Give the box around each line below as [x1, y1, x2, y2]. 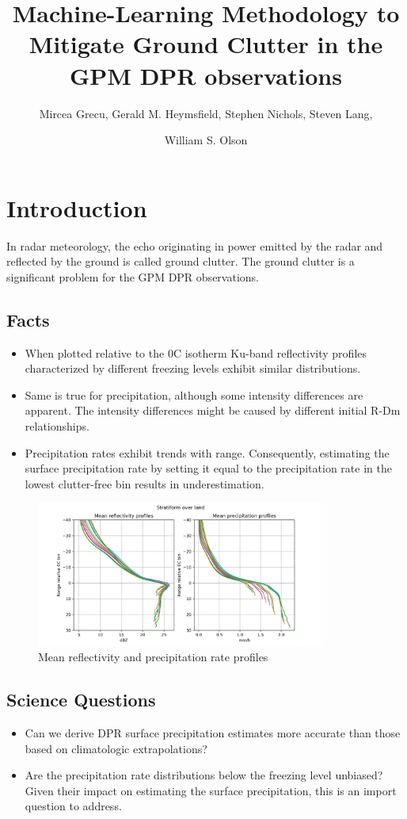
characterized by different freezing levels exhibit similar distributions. [25, 360, 361, 377]
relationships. [25, 417, 89, 434]
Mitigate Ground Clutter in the [29, 28, 383, 60]
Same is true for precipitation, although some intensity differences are [25, 386, 363, 403]
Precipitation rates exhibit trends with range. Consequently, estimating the [25, 444, 390, 461]
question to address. [25, 798, 122, 814]
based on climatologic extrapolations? [25, 740, 207, 756]
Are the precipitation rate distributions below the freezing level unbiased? [25, 767, 383, 783]
